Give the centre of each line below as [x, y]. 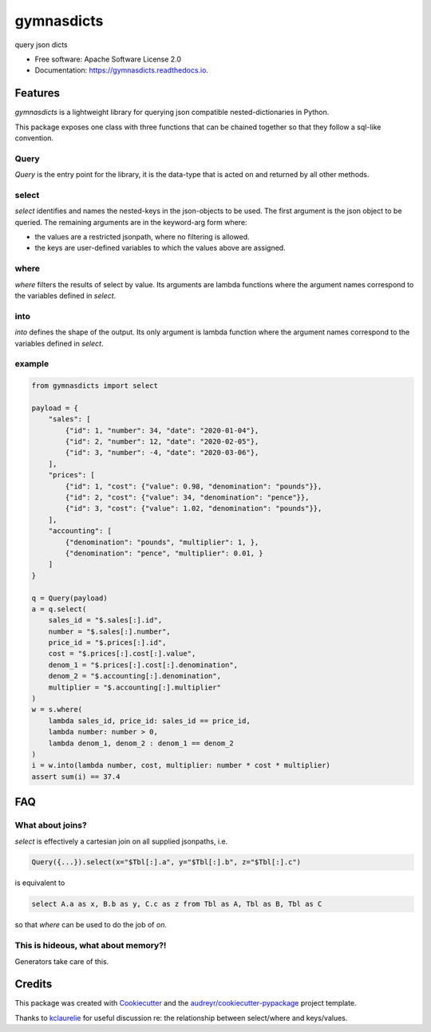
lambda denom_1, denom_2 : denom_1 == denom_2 [141, 743]
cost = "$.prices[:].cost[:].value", [122, 654]
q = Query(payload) [69, 598]
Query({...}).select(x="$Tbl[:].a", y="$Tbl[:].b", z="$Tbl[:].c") [166, 862]
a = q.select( [59, 609]
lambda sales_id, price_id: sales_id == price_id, [149, 721]
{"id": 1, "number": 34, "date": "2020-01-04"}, [162, 430]
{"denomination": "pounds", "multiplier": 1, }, [162, 542]
